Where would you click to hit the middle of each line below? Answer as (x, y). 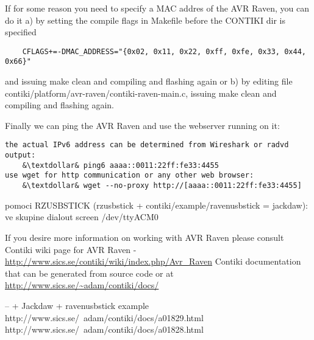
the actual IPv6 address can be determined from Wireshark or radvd (147, 145)
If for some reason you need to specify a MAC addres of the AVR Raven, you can (157, 8)
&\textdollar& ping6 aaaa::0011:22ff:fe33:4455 (120, 165)
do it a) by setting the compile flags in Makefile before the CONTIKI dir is (145, 20)
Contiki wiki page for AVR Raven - (71, 249)
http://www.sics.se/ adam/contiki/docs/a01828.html (104, 329)
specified (21, 32)
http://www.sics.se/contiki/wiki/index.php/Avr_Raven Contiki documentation (153, 261)
